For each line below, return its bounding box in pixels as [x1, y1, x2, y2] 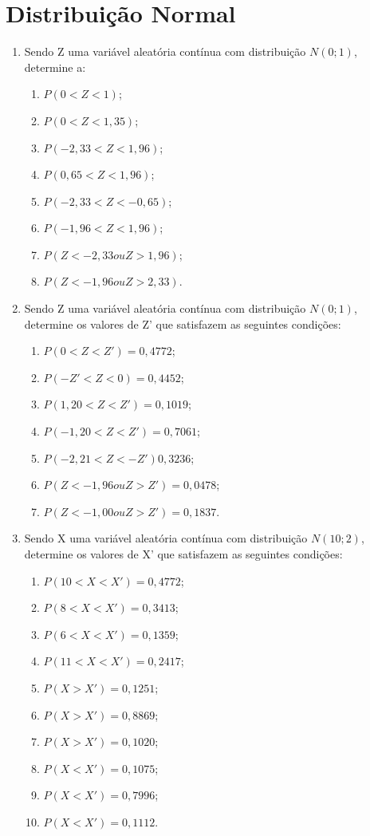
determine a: [24, 58, 86, 75]
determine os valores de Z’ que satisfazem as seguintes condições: [24, 315, 341, 332]
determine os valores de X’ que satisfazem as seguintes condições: [24, 546, 343, 562]
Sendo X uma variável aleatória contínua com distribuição [24, 530, 308, 546]
